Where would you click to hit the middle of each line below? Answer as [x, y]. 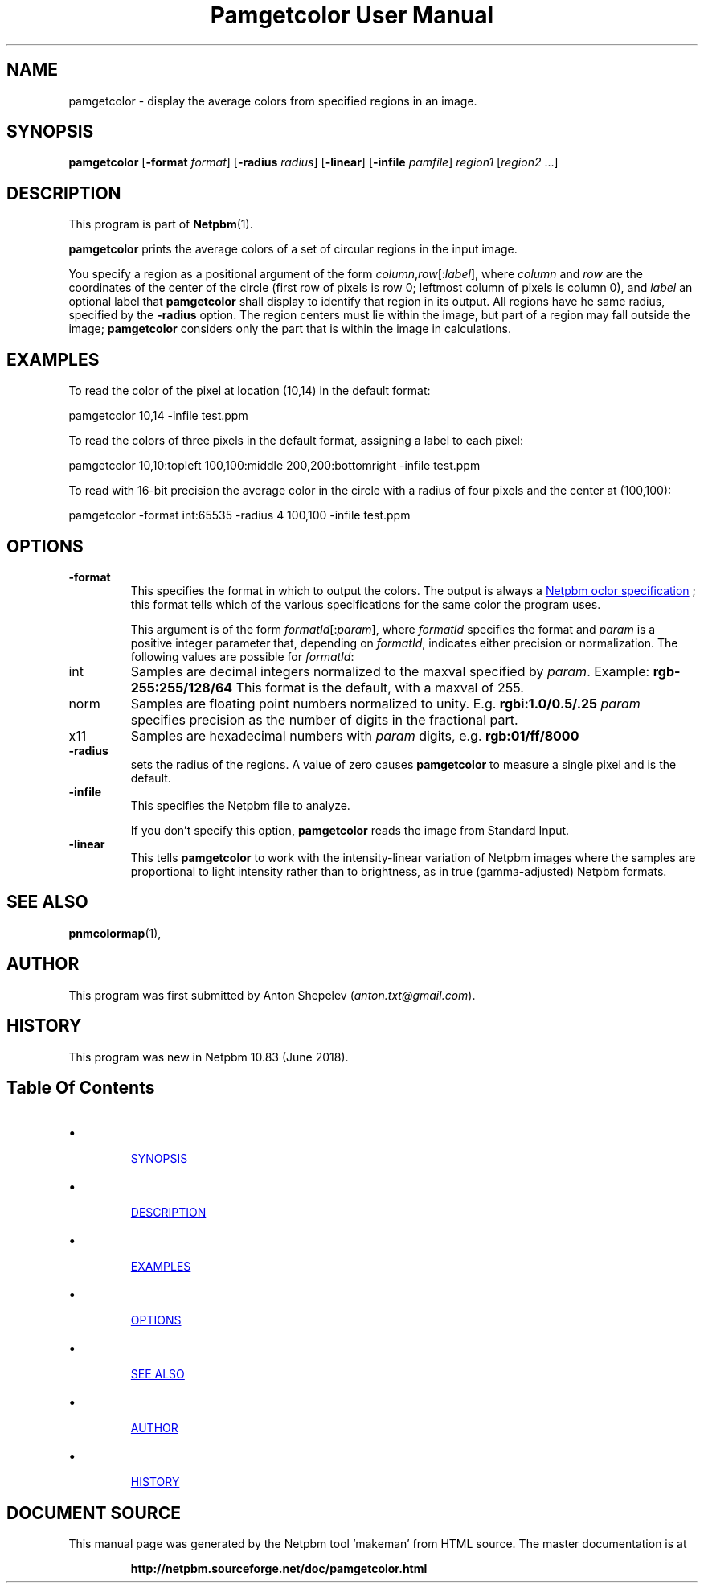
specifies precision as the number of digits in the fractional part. [324, 719]
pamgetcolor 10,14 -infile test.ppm [158, 416]
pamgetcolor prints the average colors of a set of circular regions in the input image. [293, 249]
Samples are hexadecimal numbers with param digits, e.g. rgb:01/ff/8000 [355, 735]
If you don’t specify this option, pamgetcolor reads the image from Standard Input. [350, 830]
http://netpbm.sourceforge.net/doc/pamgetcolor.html [279, 1569]
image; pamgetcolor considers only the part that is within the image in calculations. [290, 329]
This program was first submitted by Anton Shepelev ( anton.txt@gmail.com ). [272, 995]
